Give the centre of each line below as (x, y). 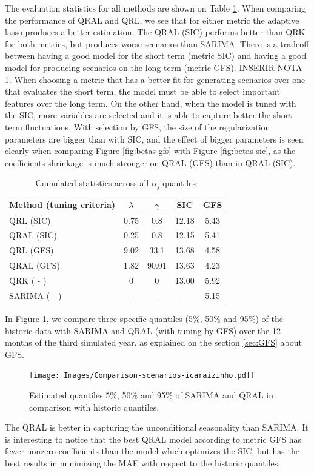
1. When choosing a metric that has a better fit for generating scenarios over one (155, 79)
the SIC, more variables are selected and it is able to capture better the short (149, 115)
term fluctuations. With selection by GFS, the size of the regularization (138, 126)
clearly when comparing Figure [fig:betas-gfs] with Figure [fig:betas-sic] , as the (150, 151)
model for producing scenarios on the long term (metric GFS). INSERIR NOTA (154, 67)
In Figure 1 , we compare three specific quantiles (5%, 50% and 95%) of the (144, 318)
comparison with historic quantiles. (94, 407)
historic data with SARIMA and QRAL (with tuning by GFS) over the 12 (143, 330)
